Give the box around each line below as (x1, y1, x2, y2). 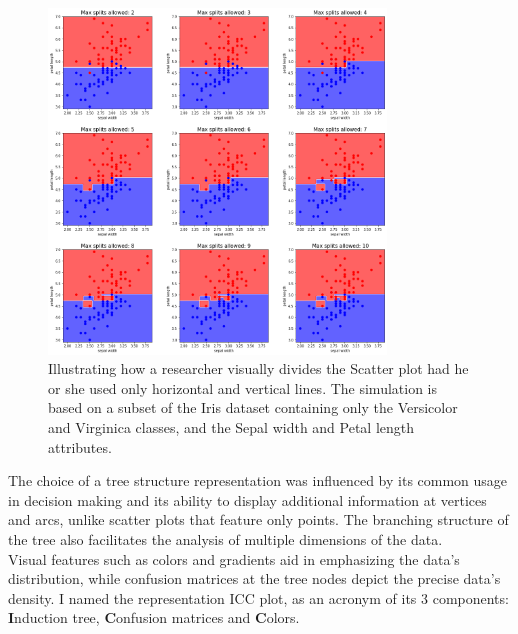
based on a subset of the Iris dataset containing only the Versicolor (48, 397, 458, 418)
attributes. (48, 436, 112, 457)
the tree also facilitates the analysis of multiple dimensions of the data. (8, 528, 443, 549)
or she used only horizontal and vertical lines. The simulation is (48, 377, 438, 398)
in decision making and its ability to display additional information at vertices (8, 489, 487, 510)
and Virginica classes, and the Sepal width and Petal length (48, 417, 415, 438)
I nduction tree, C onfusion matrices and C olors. (8, 607, 300, 628)
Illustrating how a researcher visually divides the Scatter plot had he (48, 358, 469, 379)
